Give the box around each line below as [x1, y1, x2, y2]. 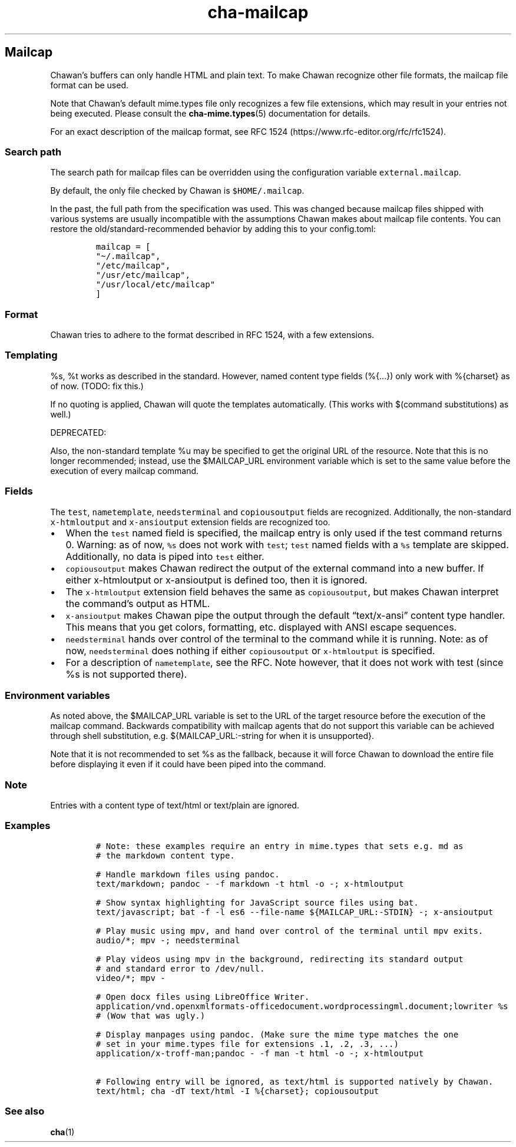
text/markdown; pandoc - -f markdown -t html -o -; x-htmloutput [95, 879, 404, 889]
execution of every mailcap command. [50, 465, 199, 476]
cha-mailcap [207, 2, 309, 22]
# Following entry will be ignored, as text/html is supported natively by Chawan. [95, 1076, 494, 1086]
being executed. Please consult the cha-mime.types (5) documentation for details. [50, 108, 371, 118]
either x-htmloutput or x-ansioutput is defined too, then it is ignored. [65, 573, 368, 586]
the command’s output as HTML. [65, 597, 210, 609]
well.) [50, 409, 71, 419]
